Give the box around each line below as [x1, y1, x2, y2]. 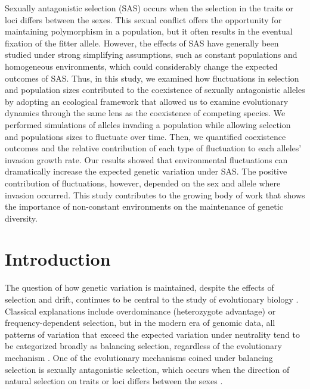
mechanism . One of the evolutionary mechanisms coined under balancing [5, 351, 273, 363]
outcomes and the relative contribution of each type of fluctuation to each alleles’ [5, 142, 302, 154]
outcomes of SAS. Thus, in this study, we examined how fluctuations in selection [5, 71, 299, 84]
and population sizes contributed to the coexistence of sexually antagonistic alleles [5, 83, 305, 96]
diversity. [5, 211, 38, 224]
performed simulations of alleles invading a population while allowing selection [5, 118, 291, 130]
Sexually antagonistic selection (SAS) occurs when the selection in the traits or [5, 2, 293, 14]
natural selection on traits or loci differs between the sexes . [5, 375, 223, 387]
